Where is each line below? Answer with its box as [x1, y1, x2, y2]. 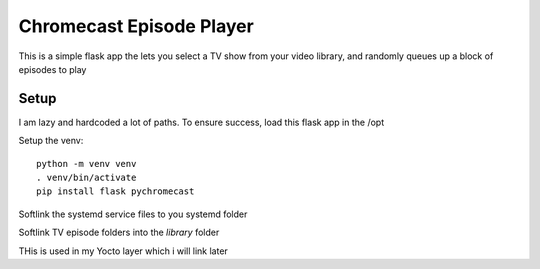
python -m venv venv [36, 158, 137, 169]
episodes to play [18, 63, 87, 75]
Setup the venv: [18, 135, 84, 147]
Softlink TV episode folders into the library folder [18, 226, 220, 239]
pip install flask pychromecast [36, 186, 195, 197]
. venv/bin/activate [36, 172, 137, 184]
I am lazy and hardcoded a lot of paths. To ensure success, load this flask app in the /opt [18, 116, 385, 128]
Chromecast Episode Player [18, 15, 254, 37]
